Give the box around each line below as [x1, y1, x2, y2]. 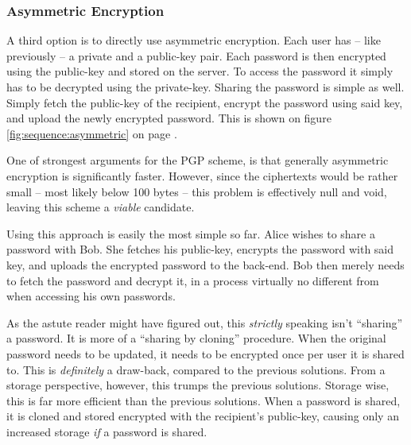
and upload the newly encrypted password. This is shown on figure [6, 110, 332, 126]
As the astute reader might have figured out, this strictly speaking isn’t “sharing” [6, 314, 403, 331]
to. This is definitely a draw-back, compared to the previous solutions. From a [6, 361, 386, 377]
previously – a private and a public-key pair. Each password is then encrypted [6, 47, 386, 64]
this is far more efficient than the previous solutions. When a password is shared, [6, 392, 401, 408]
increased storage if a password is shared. [6, 423, 207, 439]
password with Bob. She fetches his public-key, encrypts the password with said [6, 241, 394, 257]
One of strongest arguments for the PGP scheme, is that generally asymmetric [6, 152, 389, 168]
